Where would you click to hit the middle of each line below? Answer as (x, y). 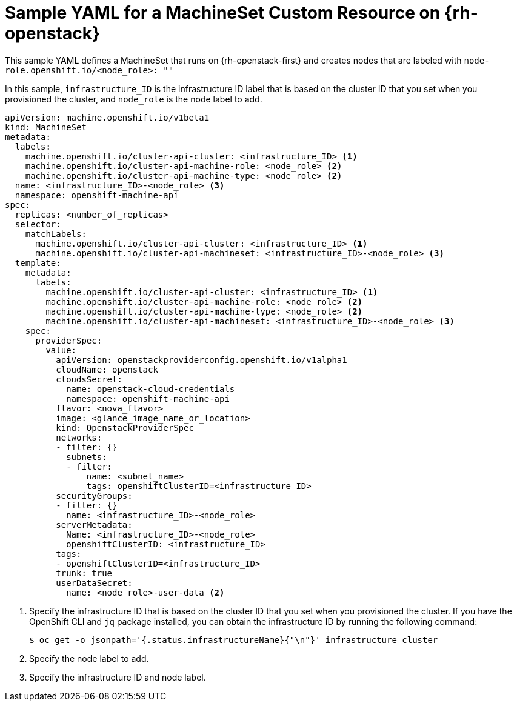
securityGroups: (94, 495)
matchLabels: (56, 234)
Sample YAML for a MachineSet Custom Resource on (223, 13)
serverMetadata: (94, 525)
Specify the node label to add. (89, 658)
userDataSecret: (94, 583)
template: (38, 263)
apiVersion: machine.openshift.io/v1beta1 (107, 117)
